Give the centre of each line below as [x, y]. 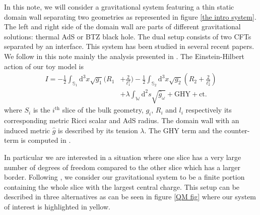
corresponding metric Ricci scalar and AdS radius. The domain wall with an [122, 120]
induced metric [27, 130]
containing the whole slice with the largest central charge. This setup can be [122, 186]
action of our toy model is [44, 66]
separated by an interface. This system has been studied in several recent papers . [129, 46]
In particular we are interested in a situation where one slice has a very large [123, 157]
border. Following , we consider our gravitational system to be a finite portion [124, 177]
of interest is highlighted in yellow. [57, 207]
